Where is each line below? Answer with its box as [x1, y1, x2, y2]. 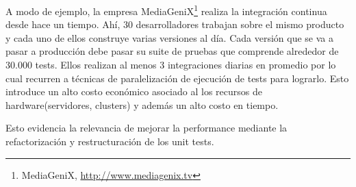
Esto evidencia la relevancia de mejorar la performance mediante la [5, 121, 288, 135]
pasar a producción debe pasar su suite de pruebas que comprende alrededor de [5, 44, 339, 58]
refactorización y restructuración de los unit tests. [5, 134, 214, 148]
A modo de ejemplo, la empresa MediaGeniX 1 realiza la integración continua [5, 2, 327, 18]
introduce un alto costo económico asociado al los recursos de [5, 84, 262, 99]
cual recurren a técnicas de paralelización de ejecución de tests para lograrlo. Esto [5, 71, 349, 85]
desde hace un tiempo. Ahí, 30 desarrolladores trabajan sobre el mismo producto [5, 17, 344, 32]
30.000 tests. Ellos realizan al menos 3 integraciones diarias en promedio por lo [5, 58, 336, 72]
